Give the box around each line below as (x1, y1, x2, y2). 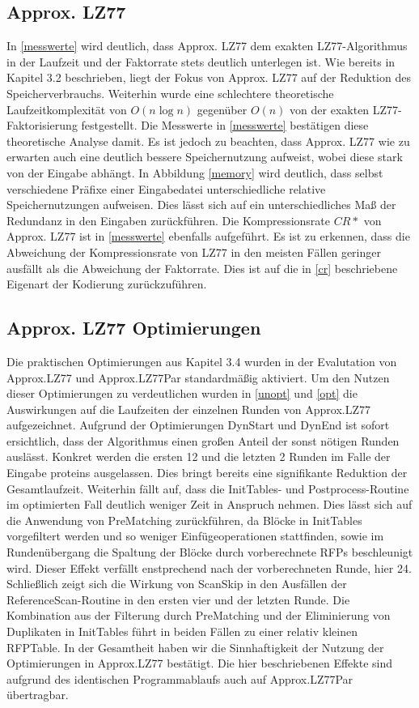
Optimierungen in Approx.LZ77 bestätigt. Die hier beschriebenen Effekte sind (6, 655, 393, 672)
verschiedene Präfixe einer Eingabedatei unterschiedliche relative (6, 180, 326, 197)
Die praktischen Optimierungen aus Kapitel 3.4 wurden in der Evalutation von (6, 352, 397, 369)
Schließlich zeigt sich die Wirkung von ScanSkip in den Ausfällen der (6, 575, 347, 592)
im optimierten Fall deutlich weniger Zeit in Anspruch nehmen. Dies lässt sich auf (6, 496, 413, 513)
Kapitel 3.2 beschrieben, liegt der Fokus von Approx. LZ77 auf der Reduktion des (6, 69, 411, 86)
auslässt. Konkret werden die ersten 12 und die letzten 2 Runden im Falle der (6, 448, 391, 465)
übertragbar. (6, 686, 69, 703)
